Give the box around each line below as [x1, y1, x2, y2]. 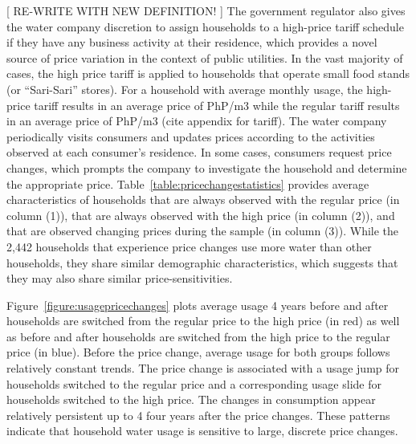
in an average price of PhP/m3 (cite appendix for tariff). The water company [6, 112, 387, 129]
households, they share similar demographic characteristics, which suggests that [6, 254, 398, 271]
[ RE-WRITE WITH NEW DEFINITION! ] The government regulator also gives [6, 2, 406, 18]
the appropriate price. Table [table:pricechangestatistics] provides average [6, 175, 369, 192]
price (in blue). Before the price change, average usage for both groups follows [6, 344, 390, 360]
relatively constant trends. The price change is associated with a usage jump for [6, 360, 400, 377]
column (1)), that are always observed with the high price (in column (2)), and [6, 206, 395, 223]
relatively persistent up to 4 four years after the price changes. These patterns [6, 406, 390, 423]
